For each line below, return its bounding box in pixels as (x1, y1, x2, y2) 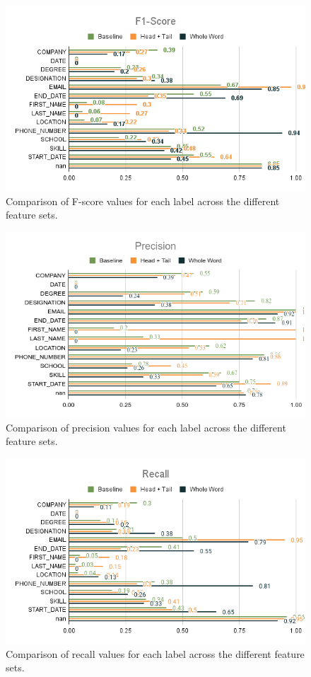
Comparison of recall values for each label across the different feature (6, 646, 305, 661)
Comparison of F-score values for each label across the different (6, 193, 280, 208)
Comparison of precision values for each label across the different (6, 419, 286, 434)
